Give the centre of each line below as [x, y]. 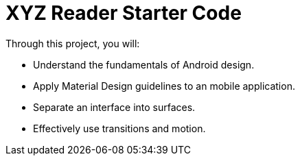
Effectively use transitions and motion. [119, 128]
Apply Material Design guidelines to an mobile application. [164, 86]
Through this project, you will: [73, 43]
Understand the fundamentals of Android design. [144, 64]
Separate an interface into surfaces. [114, 107]
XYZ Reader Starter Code [124, 13]
